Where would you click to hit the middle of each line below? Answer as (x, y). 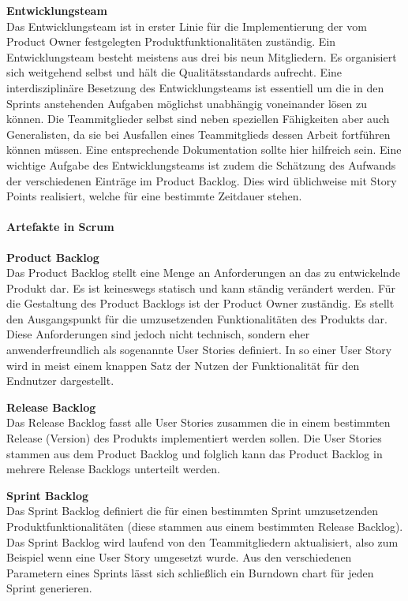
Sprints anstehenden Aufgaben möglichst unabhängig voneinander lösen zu (187, 103)
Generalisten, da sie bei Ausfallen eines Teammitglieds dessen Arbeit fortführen (198, 134)
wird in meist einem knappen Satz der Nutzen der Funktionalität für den (183, 365)
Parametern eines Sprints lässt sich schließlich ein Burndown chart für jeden (190, 572)
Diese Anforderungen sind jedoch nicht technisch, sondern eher (158, 334)
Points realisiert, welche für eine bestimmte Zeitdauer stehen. (154, 196)
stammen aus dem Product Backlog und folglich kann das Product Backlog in (195, 453)
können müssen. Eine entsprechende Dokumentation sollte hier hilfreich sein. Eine (204, 149)
